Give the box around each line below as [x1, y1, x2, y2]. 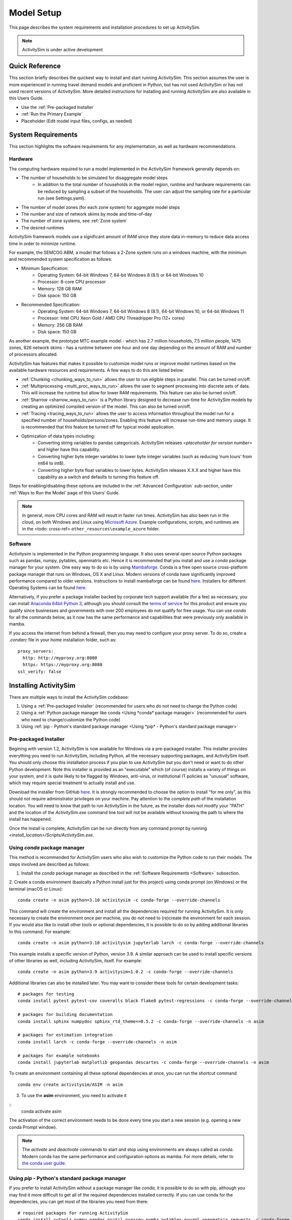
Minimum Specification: [21, 265, 69, 271]
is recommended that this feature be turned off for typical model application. [21, 424, 175, 430]
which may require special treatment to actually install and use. [9, 780, 136, 786]
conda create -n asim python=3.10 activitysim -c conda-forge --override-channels [18, 897, 220, 903]
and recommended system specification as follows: [9, 256, 112, 262]
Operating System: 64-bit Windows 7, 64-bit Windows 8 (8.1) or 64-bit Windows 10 [37, 272, 204, 278]
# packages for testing [18, 991, 74, 997]
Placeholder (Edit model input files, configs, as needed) [21, 118, 132, 124]
